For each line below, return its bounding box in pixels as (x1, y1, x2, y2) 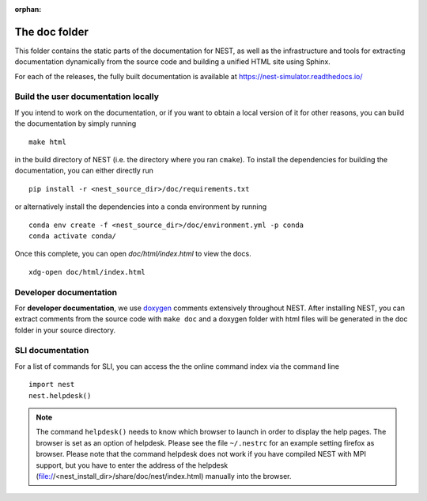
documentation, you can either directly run (14, 166, 154, 176)
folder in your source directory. (14, 325, 116, 335)
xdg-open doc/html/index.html (28, 268, 146, 276)
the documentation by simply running (14, 119, 137, 128)
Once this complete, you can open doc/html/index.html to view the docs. (14, 249, 252, 259)
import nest (28, 380, 75, 389)
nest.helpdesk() (28, 391, 92, 400)
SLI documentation (14, 345, 89, 356)
